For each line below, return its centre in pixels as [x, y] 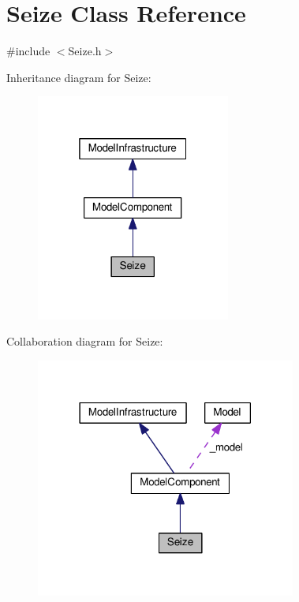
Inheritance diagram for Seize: [79, 77]
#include [28, 51]
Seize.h [85, 51]
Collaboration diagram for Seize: [85, 341]
